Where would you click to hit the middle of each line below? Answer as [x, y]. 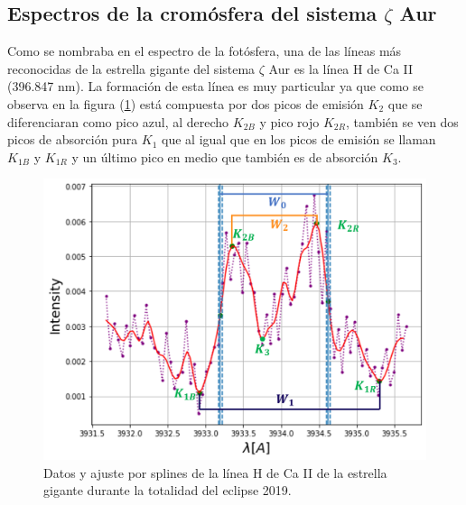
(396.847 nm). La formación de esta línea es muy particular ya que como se [215, 86]
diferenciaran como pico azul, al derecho [118, 121]
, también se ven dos [402, 121]
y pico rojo [289, 121]
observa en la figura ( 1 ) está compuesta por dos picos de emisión [186, 103]
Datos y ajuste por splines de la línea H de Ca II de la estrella [215, 472]
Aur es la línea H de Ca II [341, 68]
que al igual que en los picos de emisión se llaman [299, 139]
